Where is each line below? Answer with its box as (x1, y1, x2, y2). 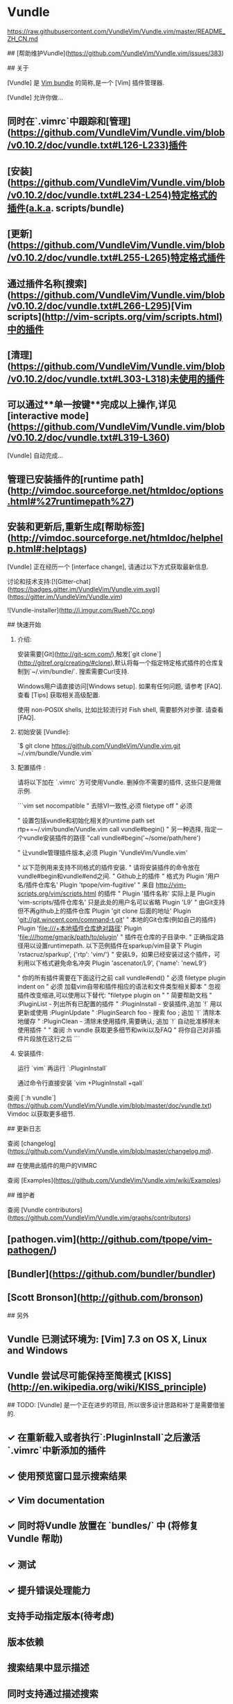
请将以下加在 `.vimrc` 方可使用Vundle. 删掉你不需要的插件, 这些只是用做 (17, 778, 222, 786)
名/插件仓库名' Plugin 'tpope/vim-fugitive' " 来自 (17, 880, 155, 888)
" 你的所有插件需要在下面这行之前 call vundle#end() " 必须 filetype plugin (17, 973, 226, 982)
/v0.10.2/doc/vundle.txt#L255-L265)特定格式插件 (7, 252, 225, 264)
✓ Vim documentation (7, 1494, 105, 1506)
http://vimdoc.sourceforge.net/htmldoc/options (10, 485, 224, 497)
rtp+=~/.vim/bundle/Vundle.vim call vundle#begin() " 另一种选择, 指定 (17, 825, 217, 833)
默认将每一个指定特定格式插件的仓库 (114, 658, 218, 667)
